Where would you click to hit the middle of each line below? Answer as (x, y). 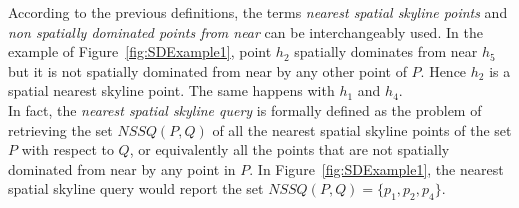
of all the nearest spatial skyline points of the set (362, 129)
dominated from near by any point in (122, 168)
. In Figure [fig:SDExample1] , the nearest (376, 168)
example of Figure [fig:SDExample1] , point (140, 51)
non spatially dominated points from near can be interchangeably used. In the (245, 31)
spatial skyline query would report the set (136, 188)
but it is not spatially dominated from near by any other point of (207, 70)
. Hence (443, 70)
